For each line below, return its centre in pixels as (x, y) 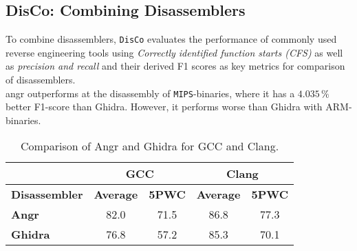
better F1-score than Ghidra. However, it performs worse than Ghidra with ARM (177, 107)
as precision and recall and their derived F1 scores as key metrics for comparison (175, 66)
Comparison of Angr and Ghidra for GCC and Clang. (150, 146)
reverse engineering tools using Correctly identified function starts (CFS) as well (174, 52)
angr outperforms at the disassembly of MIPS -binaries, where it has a (150, 93)
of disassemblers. (41, 80)
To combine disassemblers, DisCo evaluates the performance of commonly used (171, 39)
